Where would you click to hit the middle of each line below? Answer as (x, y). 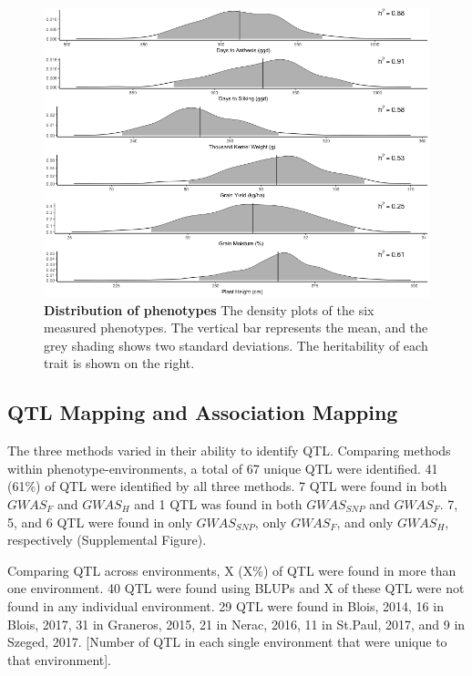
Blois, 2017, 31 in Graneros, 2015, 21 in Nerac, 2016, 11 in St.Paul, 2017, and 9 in (236, 624)
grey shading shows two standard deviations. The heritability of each (236, 345)
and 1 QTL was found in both (218, 503)
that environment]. (60, 659)
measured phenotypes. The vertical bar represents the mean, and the (236, 328)
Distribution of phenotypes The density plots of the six (209, 309)
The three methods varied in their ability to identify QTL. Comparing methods (229, 451)
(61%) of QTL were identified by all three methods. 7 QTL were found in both (227, 486)
